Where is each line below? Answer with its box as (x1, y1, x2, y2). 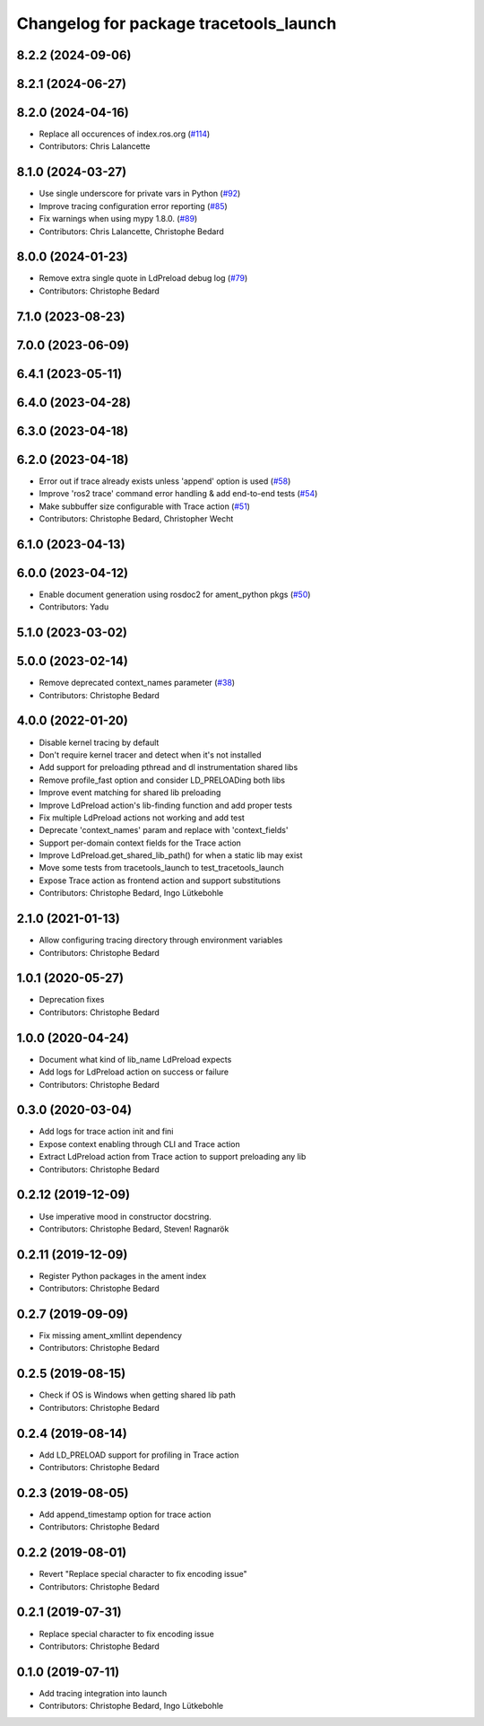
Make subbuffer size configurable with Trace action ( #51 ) (39, 501, 251, 512)
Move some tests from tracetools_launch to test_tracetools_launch (39, 863, 284, 873)
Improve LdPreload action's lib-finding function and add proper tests (39, 800, 293, 810)
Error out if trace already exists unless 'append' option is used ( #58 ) (39, 476, 291, 486)
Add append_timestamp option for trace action (39, 1509, 212, 1520)
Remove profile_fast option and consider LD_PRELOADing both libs (39, 775, 286, 785)
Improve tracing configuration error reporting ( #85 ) (39, 200, 228, 211)
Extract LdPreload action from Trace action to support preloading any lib (39, 1152, 307, 1162)
